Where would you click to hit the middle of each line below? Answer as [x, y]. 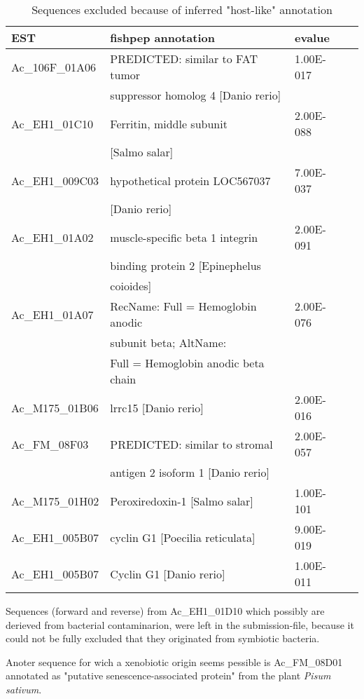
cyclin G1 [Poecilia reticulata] [183, 537]
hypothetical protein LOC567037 [190, 180]
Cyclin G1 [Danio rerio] [168, 574]
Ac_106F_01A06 [54, 67]
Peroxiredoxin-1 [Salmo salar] [182, 501]
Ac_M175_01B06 [55, 407]
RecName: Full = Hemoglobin [183, 306]
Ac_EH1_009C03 [55, 180]
